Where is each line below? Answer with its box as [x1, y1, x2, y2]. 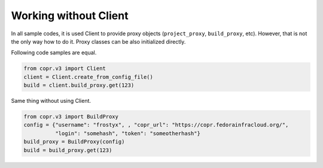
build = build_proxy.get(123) [23, 146, 112, 154]
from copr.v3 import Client [23, 65, 106, 72]
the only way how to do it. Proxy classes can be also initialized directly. [11, 38, 186, 45]
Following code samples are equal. [11, 49, 97, 56]
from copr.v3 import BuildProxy [23, 114, 119, 120]
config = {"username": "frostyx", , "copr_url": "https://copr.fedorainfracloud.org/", [23, 121, 289, 129]
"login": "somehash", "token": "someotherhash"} [54, 130, 200, 137]
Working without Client [11, 9, 129, 22]
